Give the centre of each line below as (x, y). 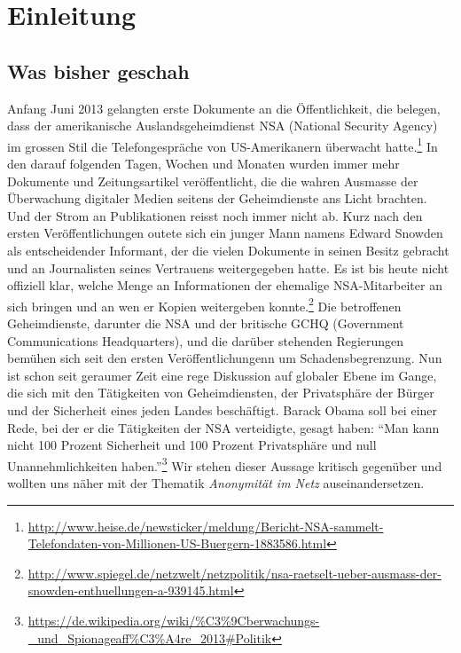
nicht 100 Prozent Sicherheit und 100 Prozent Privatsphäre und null (192, 445)
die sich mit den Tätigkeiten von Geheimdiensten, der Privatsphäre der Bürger (221, 393)
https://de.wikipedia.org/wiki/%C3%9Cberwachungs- (174, 620)
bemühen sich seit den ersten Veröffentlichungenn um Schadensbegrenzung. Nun (225, 358)
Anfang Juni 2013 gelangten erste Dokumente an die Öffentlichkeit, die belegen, (224, 108)
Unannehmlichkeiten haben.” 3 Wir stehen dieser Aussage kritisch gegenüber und (225, 464)
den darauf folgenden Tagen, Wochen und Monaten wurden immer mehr (203, 164)
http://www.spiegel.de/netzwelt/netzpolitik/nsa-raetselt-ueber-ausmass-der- (234, 573)
